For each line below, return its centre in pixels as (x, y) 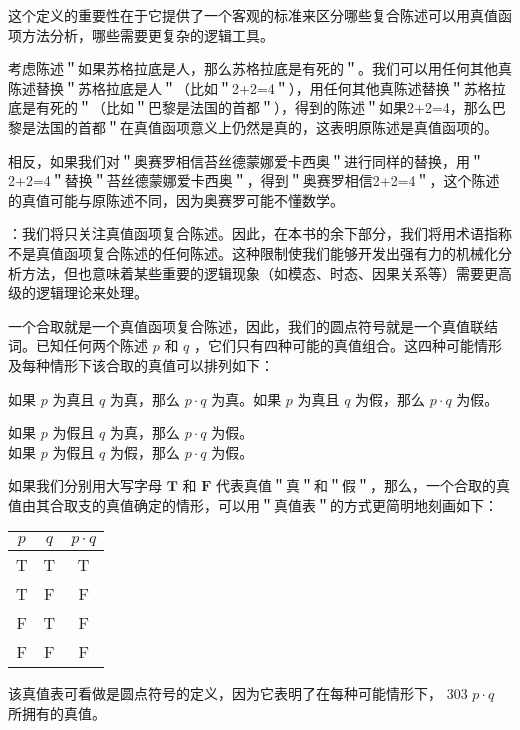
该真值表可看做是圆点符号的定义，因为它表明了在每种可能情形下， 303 (238, 693)
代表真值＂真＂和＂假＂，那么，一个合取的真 (363, 485)
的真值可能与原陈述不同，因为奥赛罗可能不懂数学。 (176, 199)
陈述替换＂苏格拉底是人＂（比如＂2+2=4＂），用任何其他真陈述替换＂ (236, 87)
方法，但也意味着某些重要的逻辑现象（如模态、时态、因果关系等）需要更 (259, 272)
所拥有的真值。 (57, 713)
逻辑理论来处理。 (91, 292)
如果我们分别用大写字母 (85, 485)
